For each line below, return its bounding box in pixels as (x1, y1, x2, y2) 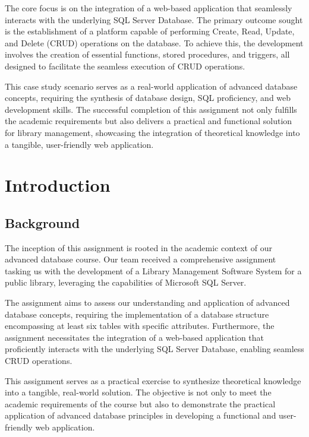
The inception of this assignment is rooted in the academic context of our (5, 241, 272, 254)
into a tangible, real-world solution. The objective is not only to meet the (5, 386, 272, 398)
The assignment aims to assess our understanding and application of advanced (5, 296, 290, 309)
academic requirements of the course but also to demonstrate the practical (5, 397, 276, 410)
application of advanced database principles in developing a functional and (5, 409, 276, 422)
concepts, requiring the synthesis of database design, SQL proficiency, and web (5, 91, 291, 104)
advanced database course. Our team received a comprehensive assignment (5, 253, 276, 265)
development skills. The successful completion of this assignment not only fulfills (5, 103, 297, 115)
